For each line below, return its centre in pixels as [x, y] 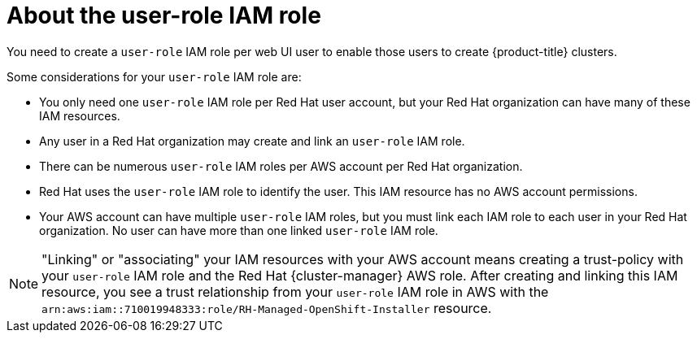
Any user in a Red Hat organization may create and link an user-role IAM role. [252, 141]
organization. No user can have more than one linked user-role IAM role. [239, 230]
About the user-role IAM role [164, 15]
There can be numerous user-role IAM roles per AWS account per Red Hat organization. [281, 166]
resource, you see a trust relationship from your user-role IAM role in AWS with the [295, 291]
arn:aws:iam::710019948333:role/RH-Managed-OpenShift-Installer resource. [267, 308]
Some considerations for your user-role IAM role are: [154, 76]
